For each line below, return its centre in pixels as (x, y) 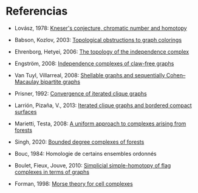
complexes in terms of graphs (52, 172)
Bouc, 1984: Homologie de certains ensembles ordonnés (85, 153)
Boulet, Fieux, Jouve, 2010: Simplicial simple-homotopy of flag (93, 165)
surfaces (26, 111)
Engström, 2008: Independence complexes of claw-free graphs (94, 63)
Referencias (37, 11)
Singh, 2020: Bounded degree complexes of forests (79, 142)
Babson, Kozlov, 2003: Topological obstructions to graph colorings (98, 40)
